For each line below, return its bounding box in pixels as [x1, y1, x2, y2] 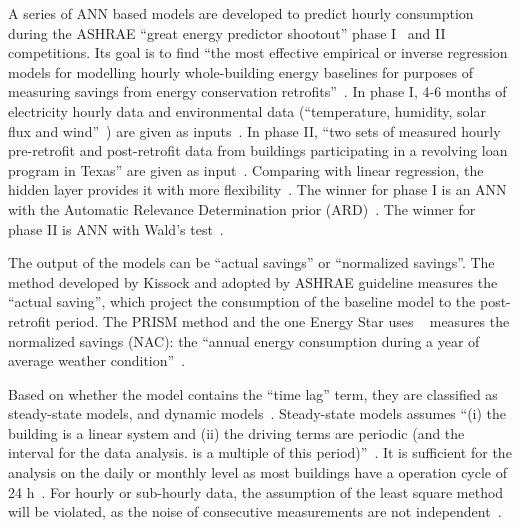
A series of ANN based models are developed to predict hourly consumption [8, 3, 474, 23]
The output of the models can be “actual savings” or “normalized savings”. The [8, 252, 495, 273]
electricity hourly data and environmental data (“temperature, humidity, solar [8, 100, 486, 121]
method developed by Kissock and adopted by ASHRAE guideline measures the [8, 271, 498, 292]
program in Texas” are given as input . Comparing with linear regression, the [8, 159, 484, 180]
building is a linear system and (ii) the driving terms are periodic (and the [8, 422, 465, 443]
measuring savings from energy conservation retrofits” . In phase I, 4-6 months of [8, 81, 507, 102]
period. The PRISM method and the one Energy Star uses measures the [55, 310, 510, 331]
